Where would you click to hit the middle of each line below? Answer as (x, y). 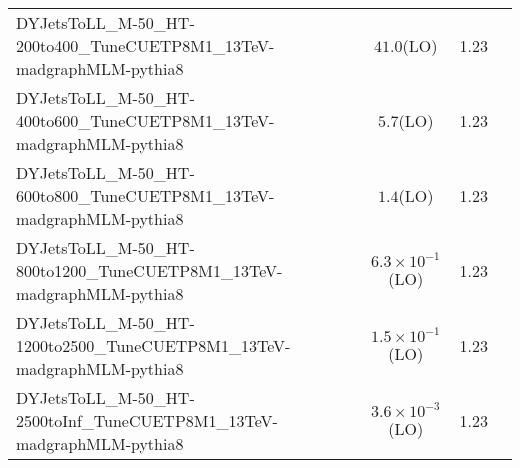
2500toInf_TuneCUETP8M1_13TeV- (147, 420)
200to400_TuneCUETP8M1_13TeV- (145, 45)
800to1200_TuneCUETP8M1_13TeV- (149, 270)
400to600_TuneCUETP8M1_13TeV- (145, 120)
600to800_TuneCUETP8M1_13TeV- (145, 195)
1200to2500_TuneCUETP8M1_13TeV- (153, 345)
